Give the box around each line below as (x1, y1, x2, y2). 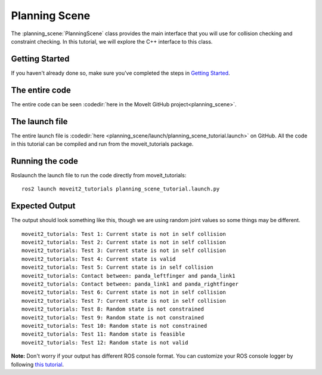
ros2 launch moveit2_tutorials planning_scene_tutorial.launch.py (21, 186, 220, 192)
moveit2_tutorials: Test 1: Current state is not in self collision (21, 230, 226, 237)
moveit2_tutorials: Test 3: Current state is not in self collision (21, 247, 226, 254)
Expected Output (11, 201, 76, 211)
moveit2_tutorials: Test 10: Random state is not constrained (21, 322, 208, 329)
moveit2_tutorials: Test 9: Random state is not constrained (21, 314, 204, 321)
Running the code (11, 156, 79, 166)
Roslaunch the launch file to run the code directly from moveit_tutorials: (11, 171, 187, 179)
